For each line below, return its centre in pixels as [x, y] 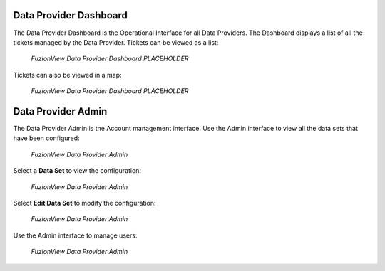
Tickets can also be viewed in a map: [67, 75]
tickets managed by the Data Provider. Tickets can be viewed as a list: [116, 42]
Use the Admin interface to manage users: [75, 235]
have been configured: [46, 138]
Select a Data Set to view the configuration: [77, 171]
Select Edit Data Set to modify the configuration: [84, 203]
